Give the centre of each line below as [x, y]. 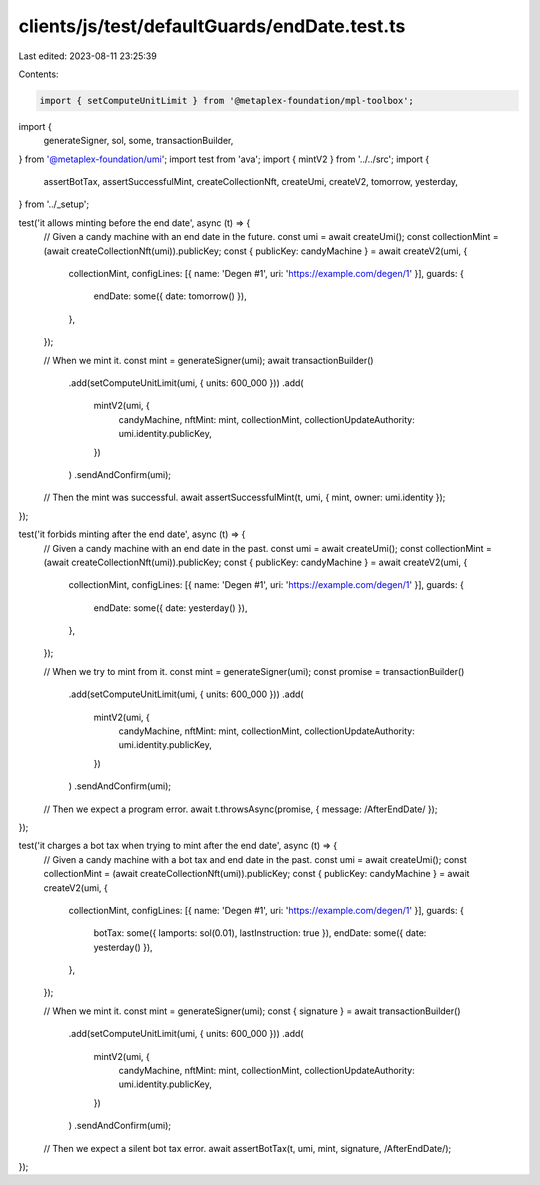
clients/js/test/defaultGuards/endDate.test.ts [212, 26]
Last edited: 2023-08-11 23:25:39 [87, 56]
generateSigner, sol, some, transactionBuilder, [138, 141]
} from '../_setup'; [54, 204]
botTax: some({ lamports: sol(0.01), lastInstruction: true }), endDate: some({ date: [260, 933]
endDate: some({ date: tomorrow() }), [170, 296]
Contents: [38, 74]
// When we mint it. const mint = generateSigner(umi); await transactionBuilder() [208, 360]
